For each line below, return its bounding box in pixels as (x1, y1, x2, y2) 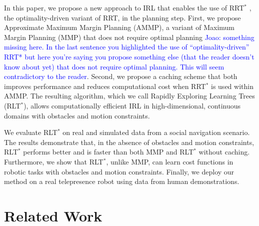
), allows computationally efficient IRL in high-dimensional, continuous (23, 100, 240, 110)
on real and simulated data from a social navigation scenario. (62, 127, 250, 137)
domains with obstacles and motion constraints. (4, 110, 150, 120)
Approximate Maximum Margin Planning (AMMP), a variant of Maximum (4, 22, 235, 32)
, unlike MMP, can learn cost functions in (106, 156, 233, 166)
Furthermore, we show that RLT (4, 156, 103, 166)
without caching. (198, 146, 250, 157)
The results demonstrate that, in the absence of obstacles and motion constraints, (4, 136, 254, 147)
